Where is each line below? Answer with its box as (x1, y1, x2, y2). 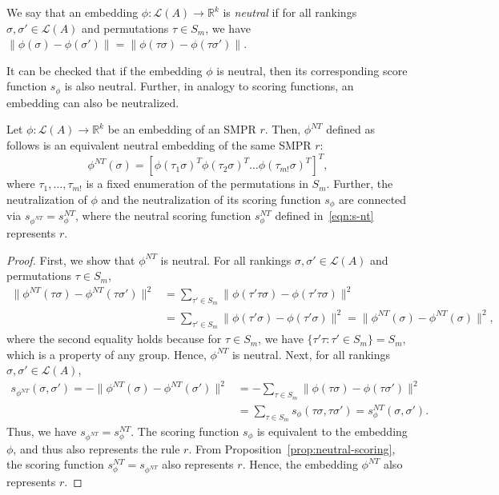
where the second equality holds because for (6, 330, 222, 347)
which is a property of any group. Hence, (6, 345, 207, 362)
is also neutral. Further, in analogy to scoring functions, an (64, 78, 354, 94)
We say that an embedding (6, 4, 139, 20)
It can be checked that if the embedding (6, 62, 203, 78)
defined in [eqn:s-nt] (275, 207, 374, 224)
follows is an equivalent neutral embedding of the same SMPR (6, 137, 312, 154)
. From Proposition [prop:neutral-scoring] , (188, 440, 396, 457)
